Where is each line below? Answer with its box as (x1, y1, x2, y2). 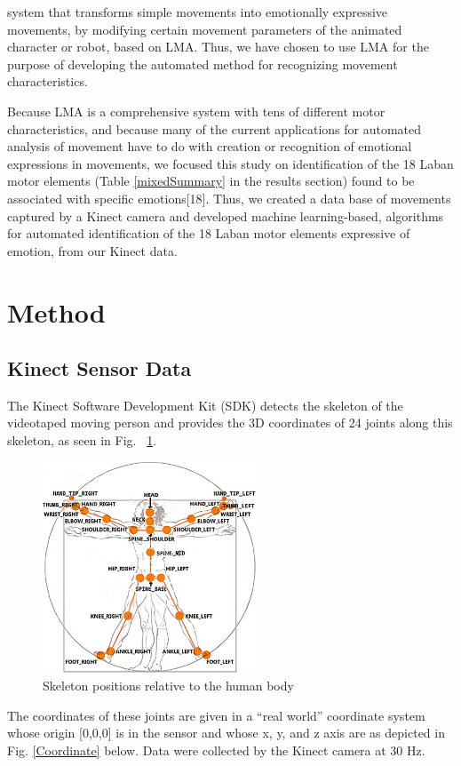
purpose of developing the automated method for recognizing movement (7, 54, 398, 73)
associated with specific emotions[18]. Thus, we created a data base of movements (7, 188, 451, 207)
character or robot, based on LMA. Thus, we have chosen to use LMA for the (7, 37, 429, 56)
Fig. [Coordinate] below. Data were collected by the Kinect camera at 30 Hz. (7, 740, 425, 759)
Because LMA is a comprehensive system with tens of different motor (7, 101, 385, 120)
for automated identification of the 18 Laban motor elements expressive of (7, 224, 410, 243)
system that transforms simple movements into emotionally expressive (7, 3, 388, 20)
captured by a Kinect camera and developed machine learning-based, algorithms (7, 206, 444, 225)
